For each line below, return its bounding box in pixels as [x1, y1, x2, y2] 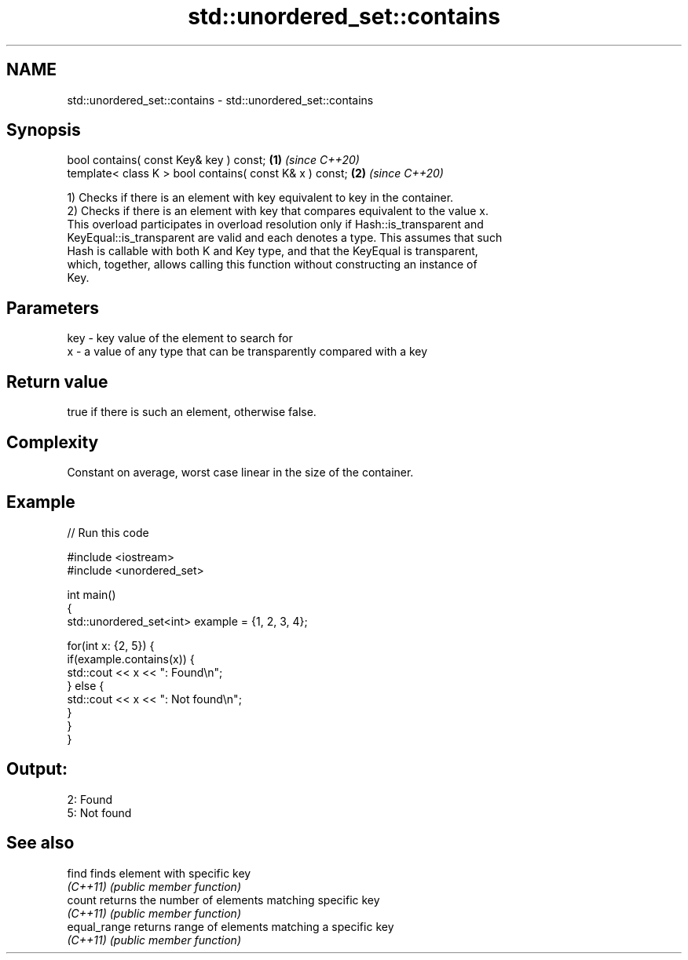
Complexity [6, 432, 99, 452]
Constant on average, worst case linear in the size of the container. [67, 465, 414, 479]
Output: [6, 759, 68, 779]
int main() [67, 587, 116, 601]
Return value [6, 371, 108, 392]
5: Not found [67, 805, 132, 819]
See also [6, 833, 75, 853]
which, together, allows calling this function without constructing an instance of [67, 257, 478, 272]
